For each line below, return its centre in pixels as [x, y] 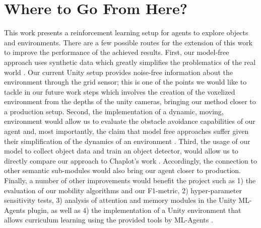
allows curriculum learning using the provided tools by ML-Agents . [109, 220]
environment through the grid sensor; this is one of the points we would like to [125, 82]
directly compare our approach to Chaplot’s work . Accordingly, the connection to [131, 160]
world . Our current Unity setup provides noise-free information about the [118, 72]
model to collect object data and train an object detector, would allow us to [121, 151]
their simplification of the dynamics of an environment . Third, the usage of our [127, 141]
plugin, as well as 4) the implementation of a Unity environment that [134, 210]
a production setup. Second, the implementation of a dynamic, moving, [114, 111]
